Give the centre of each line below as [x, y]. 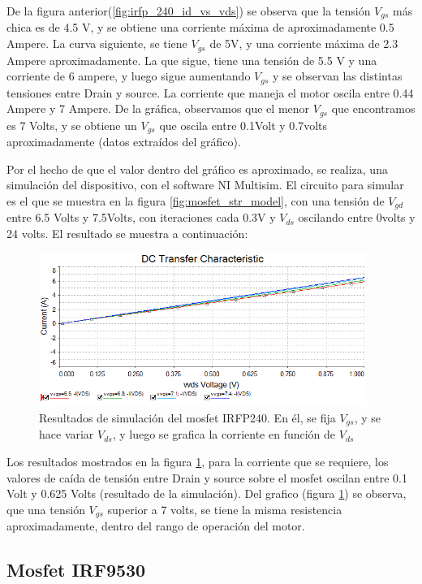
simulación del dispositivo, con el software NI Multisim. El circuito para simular [205, 185]
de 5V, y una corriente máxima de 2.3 [304, 43]
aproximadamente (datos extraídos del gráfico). [124, 142]
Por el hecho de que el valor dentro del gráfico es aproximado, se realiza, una [197, 169]
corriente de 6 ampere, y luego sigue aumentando [129, 76]
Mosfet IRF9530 [76, 570]
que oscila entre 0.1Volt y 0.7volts [243, 125]
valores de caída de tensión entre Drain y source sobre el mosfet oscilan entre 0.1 [207, 477]
